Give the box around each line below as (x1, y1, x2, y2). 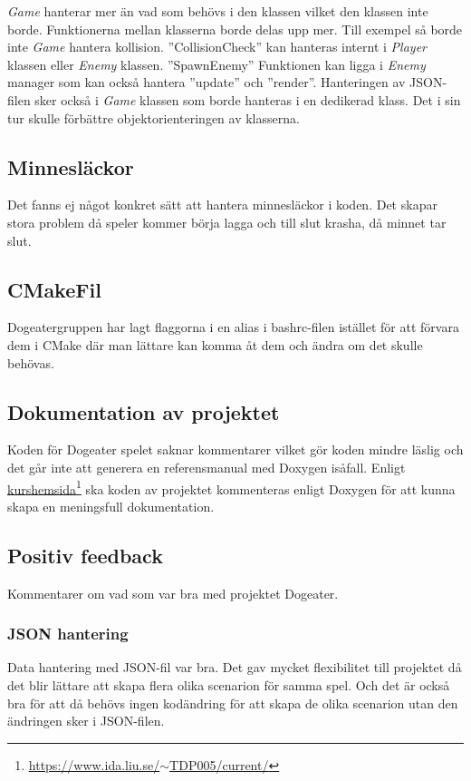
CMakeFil (7, 275, 101, 303)
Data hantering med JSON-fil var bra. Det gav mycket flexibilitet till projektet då (7, 658, 462, 677)
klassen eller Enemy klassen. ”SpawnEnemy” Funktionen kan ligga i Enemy (7, 54, 426, 73)
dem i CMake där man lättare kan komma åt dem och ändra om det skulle (7, 335, 423, 354)
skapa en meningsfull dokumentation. (7, 496, 215, 515)
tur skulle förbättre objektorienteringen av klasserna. (7, 108, 300, 127)
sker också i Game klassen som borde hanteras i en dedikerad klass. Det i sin (34, 90, 461, 109)
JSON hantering (7, 622, 129, 645)
